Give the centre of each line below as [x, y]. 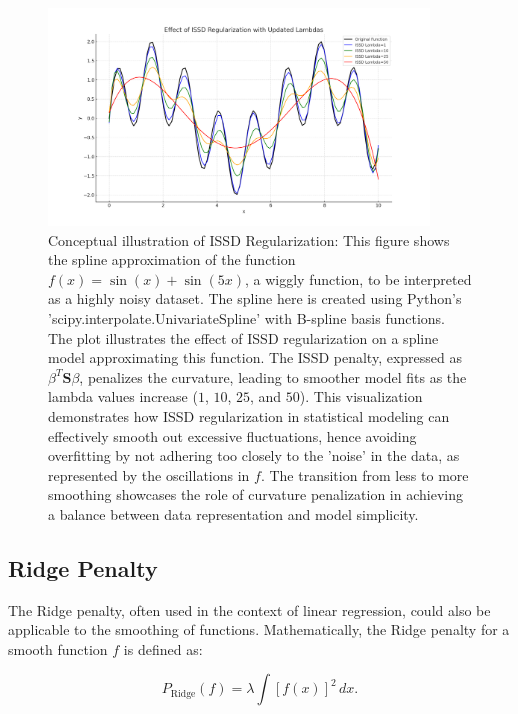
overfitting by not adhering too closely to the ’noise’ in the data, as [254, 455]
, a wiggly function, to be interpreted [358, 278]
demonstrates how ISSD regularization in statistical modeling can [249, 415]
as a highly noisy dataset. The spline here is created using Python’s [255, 298]
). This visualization [361, 396]
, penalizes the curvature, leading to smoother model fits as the [273, 376]
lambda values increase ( [123, 396]
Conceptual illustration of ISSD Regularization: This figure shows [249, 239]
